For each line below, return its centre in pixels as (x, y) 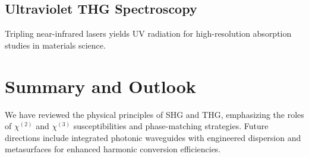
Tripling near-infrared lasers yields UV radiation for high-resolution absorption (148, 33)
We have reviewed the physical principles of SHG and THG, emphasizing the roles (154, 114)
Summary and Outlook (100, 86)
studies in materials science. (55, 45)
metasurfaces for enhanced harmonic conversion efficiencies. (113, 149)
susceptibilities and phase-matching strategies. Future (171, 126)
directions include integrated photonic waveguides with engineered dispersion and (153, 137)
